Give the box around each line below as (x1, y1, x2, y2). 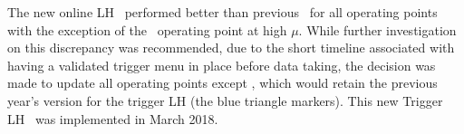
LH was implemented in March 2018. (7, 109, 218, 128)
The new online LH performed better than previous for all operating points (7, 3, 438, 21)
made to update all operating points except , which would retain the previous (7, 73, 438, 92)
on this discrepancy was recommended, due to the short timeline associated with (7, 38, 455, 57)
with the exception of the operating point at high (7, 20, 287, 39)
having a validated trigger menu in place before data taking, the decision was (7, 55, 436, 74)
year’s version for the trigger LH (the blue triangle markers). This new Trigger (7, 91, 443, 110)
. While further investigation (298, 20, 457, 39)
